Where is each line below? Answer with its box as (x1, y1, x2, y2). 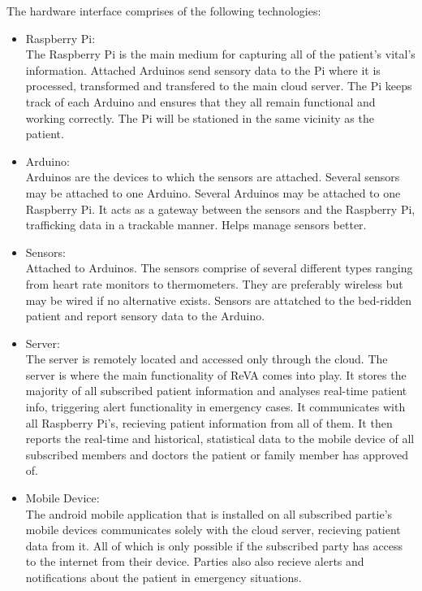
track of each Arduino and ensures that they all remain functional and (25, 93, 376, 110)
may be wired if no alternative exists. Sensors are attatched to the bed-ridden (25, 291, 412, 308)
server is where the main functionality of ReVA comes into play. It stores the (25, 366, 407, 383)
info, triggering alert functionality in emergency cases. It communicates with (25, 398, 406, 415)
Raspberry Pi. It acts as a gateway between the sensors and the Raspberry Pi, (25, 200, 416, 217)
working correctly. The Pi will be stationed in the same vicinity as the (25, 109, 374, 126)
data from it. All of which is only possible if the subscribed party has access (25, 537, 403, 554)
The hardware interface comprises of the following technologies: (6, 2, 321, 19)
